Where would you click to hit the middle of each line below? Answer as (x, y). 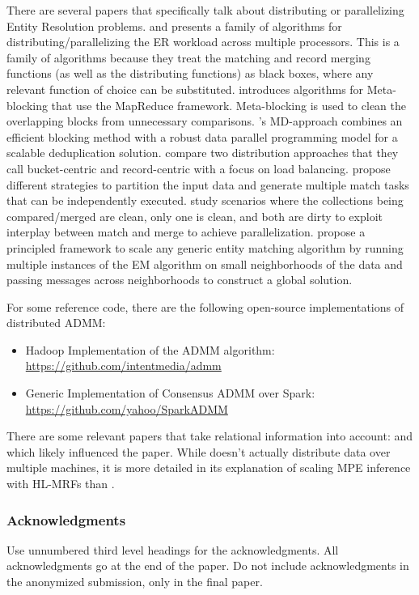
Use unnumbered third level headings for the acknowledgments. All (173, 549)
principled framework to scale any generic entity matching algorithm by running (205, 247)
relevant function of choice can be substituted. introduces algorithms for (185, 89)
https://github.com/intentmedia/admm (123, 365)
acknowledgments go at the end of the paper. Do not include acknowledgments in (208, 565)
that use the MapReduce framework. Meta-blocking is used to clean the (229, 105)
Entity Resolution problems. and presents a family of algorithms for (174, 25)
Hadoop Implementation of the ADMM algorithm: (150, 349)
